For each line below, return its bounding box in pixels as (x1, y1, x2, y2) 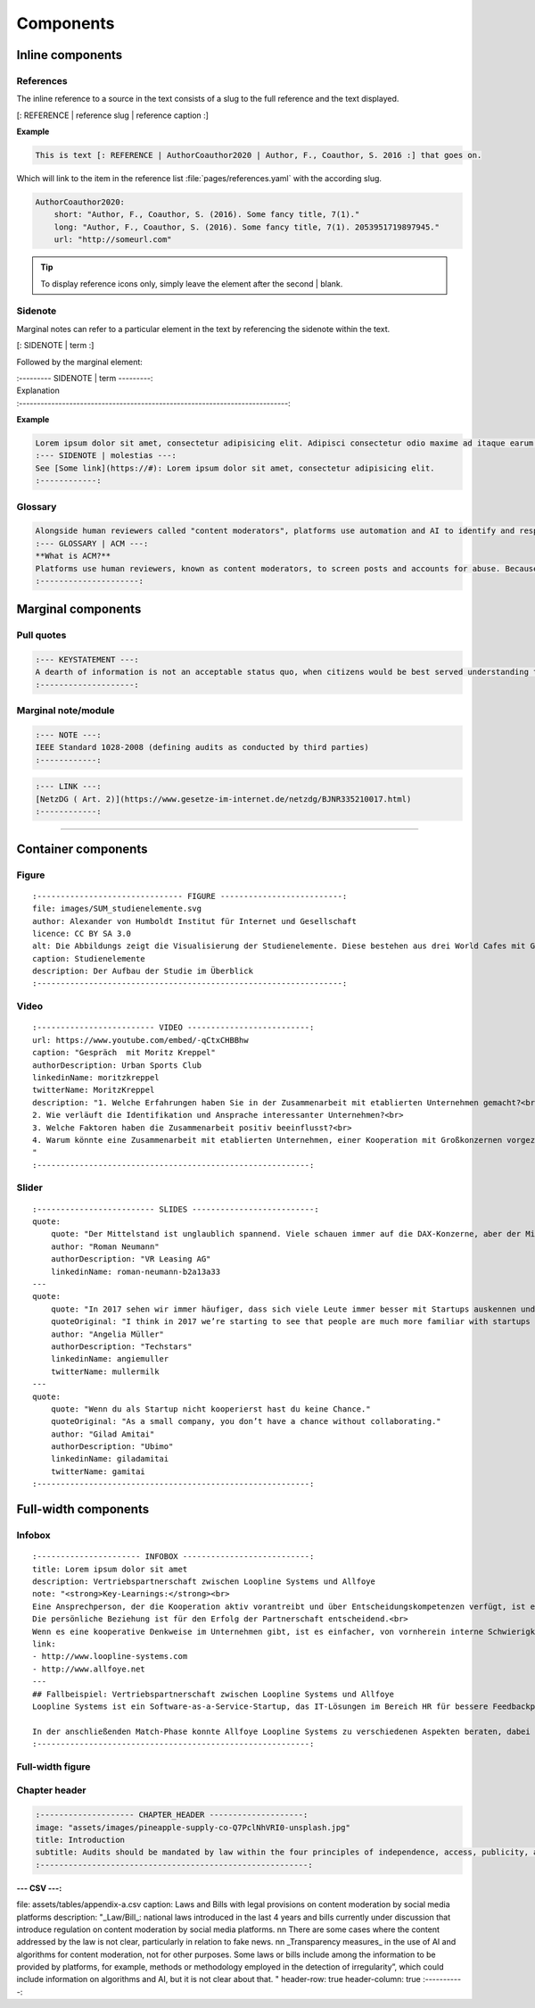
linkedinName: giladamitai (50, 1454, 169, 1464)
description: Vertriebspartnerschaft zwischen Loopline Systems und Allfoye (32, 1577, 376, 1587)
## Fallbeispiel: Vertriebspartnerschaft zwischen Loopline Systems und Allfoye (32, 1688, 395, 1699)
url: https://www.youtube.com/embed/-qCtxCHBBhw (32, 1035, 249, 1045)
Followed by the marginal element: (16, 356, 143, 367)
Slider (16, 1181, 44, 1194)
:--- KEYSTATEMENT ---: (35, 654, 140, 665)
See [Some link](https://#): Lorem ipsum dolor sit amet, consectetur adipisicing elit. (35, 462, 436, 473)
